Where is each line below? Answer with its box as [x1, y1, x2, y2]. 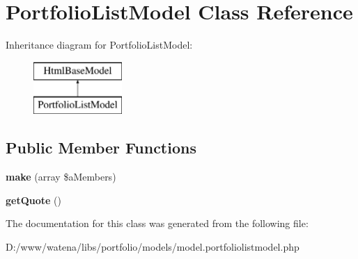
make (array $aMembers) [6, 169, 116, 184]
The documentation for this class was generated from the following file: [6, 216, 309, 231]
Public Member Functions [6, 137, 196, 158]
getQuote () [6, 192, 61, 207]
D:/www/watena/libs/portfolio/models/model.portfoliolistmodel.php [6, 239, 299, 253]
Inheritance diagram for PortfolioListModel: [6, 37, 193, 52]
